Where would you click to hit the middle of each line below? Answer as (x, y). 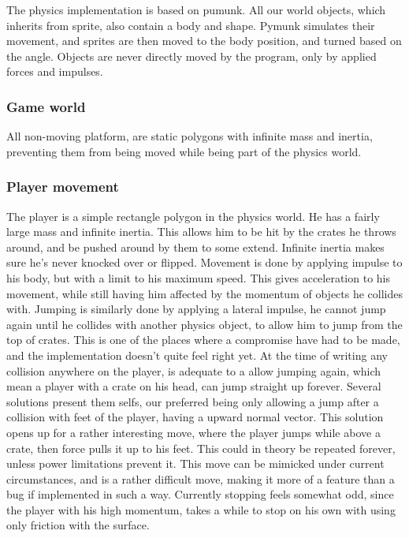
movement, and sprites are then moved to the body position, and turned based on (204, 41)
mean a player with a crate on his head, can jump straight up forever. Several (194, 386)
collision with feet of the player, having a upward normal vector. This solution (195, 417)
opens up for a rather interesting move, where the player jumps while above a (193, 432)
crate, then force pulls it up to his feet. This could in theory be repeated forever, (201, 448)
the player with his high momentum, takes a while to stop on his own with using (201, 509)
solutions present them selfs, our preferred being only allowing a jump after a (193, 401)
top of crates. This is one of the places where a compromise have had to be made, (203, 340)
